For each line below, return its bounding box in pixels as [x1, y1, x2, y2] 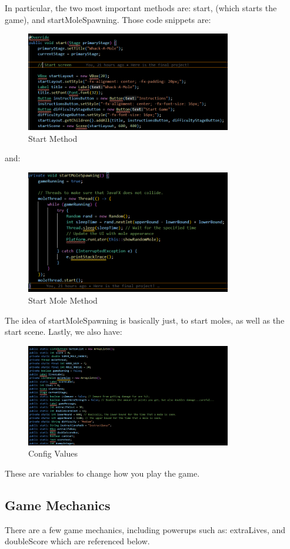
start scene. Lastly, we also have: [5, 325, 122, 338]
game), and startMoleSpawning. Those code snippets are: [5, 13, 211, 25]
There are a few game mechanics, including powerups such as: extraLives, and [5, 523, 286, 535]
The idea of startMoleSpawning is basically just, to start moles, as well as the [5, 314, 285, 326]
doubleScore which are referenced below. [5, 535, 150, 547]
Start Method [28, 132, 78, 144]
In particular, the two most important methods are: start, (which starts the [5, 2, 277, 14]
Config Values [28, 447, 78, 460]
